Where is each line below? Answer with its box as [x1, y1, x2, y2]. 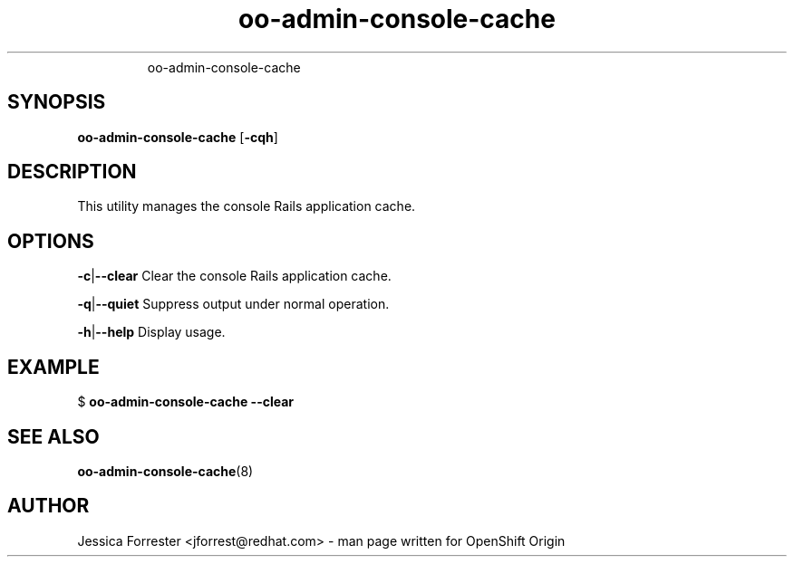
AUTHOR [7, 494, 90, 518]
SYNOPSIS [7, 91, 106, 114]
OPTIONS [7, 229, 94, 253]
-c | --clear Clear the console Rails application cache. [77, 268, 392, 284]
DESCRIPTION [7, 160, 137, 184]
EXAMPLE [7, 355, 100, 378]
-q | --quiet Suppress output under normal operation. [77, 296, 390, 312]
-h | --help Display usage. [77, 324, 226, 340]
